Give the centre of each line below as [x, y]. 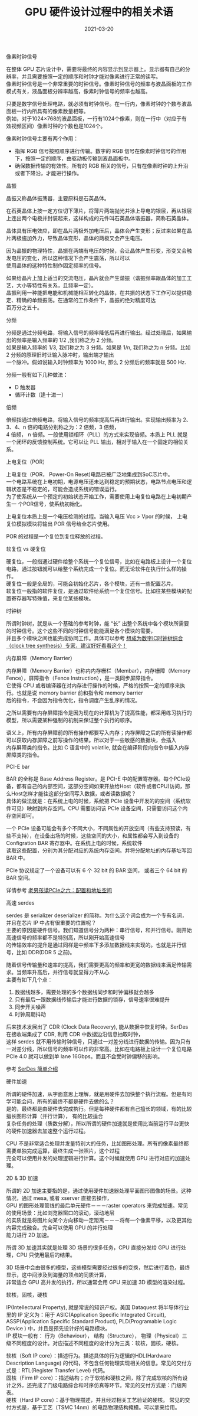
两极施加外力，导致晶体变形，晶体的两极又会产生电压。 [78, 238]
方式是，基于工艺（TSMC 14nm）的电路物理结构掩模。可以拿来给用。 [96, 1407]
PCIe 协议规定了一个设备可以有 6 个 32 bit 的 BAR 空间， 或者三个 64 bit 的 [97, 870]
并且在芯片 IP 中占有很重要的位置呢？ [51, 922]
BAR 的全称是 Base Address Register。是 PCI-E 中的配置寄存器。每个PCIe [96, 779]
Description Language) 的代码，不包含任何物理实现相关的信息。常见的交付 [97, 1363]
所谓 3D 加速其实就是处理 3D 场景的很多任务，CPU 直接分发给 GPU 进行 [94, 1247]
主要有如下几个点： [29, 979]
